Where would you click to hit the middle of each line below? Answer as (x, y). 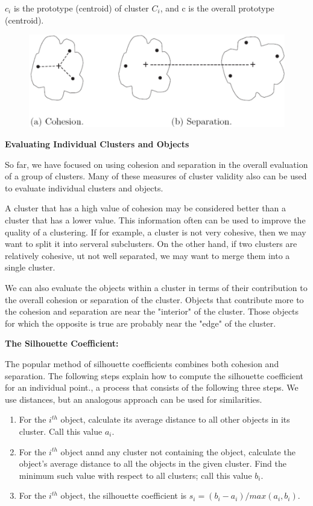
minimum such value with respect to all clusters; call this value (135, 475)
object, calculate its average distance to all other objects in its (175, 419)
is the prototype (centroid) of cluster (81, 8)
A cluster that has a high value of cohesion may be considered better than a (145, 208)
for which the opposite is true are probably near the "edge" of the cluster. (141, 323)
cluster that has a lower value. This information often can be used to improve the (155, 220)
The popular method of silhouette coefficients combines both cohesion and (142, 363)
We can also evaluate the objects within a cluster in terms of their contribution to (156, 288)
